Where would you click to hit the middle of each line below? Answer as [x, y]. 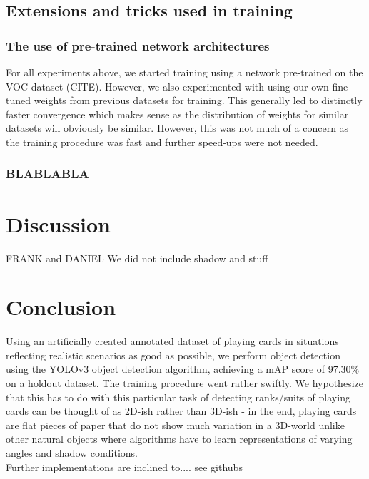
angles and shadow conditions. [72, 453]
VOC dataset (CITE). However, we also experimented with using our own [167, 86]
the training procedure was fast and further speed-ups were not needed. [162, 141]
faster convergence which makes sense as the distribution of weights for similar [177, 114]
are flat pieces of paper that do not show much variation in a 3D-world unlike [175, 424]
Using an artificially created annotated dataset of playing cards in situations [172, 341]
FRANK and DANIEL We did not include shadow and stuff [137, 258]
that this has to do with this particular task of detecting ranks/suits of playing [178, 397]
